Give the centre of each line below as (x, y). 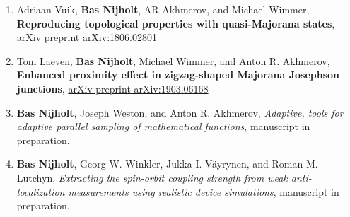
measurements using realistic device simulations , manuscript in (204, 191)
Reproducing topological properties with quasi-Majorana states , (176, 23)
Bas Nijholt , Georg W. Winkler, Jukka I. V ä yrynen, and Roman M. (167, 164)
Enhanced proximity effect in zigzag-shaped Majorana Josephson (178, 75)
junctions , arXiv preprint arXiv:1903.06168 (112, 88)
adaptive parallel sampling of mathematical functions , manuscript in (163, 126)
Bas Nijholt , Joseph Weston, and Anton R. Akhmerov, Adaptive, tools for (180, 112)
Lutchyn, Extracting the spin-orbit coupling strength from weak (152, 177)
